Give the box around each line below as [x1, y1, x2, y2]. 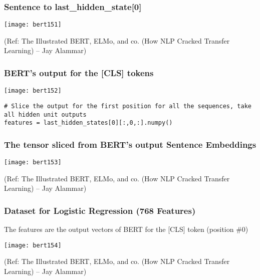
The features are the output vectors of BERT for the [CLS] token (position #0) [4, 224, 248, 234]
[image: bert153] [4, 159, 62, 166]
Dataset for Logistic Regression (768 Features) [4, 204, 196, 216]
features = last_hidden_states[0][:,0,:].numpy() [4, 119, 173, 127]
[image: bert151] [4, 21, 62, 29]
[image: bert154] [4, 241, 62, 249]
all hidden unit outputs [4, 111, 87, 118]
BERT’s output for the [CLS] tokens [4, 66, 154, 79]
